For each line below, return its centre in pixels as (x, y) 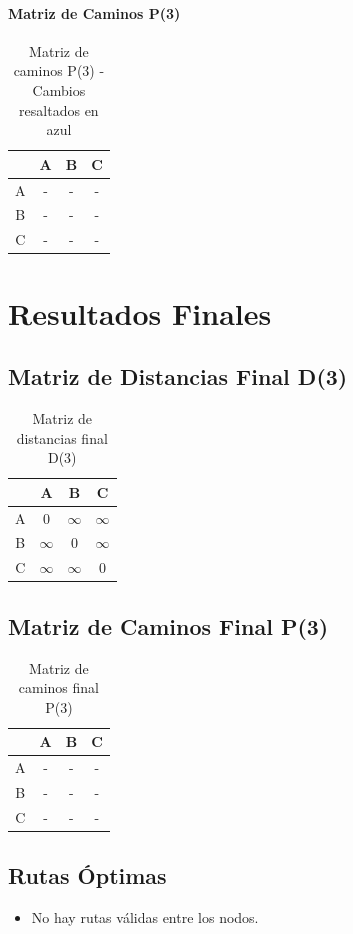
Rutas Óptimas (87, 875)
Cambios (59, 89)
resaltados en (59, 109)
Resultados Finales (140, 312)
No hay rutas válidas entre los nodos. (145, 917)
